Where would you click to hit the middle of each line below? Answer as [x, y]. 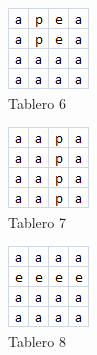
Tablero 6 [37, 102]
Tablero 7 [37, 221]
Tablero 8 [37, 340]
